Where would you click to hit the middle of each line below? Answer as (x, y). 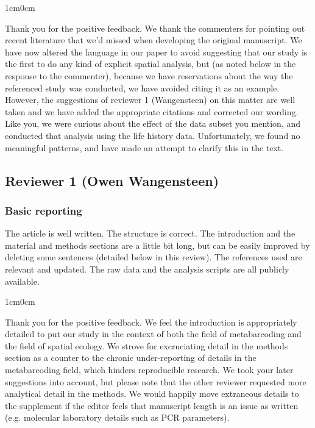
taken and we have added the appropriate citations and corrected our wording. (152, 111)
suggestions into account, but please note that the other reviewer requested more (156, 381)
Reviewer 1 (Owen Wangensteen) (112, 180)
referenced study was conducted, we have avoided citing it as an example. (142, 87)
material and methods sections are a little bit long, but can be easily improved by (157, 245)
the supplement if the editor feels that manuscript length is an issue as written (152, 405)
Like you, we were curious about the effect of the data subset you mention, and (153, 123)
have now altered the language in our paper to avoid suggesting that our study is (156, 52)
